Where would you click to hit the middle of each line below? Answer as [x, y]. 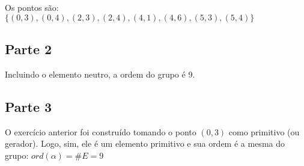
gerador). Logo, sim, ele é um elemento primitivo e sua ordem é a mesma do [145, 143]
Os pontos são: [32, 7]
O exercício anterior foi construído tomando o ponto [101, 131]
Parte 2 [29, 48]
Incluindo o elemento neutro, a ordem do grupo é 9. [100, 74]
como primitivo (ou [264, 131]
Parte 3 [29, 106]
